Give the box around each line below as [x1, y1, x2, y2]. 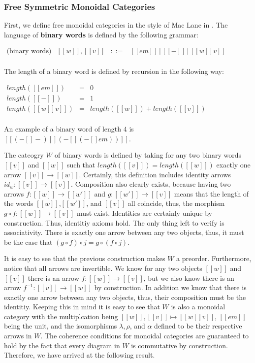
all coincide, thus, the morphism [127, 198, 225, 208]
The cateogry [4, 150, 44, 160]
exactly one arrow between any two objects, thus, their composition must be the [4, 292, 246, 302]
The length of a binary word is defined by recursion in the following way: [4, 66, 224, 76]
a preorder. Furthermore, [176, 253, 252, 264]
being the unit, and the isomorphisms [4, 321, 117, 331]
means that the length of [174, 188, 249, 198]
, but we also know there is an [143, 272, 234, 283]
